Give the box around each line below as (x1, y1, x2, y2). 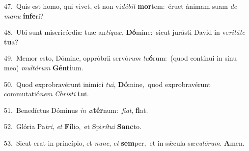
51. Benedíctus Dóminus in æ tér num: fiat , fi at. (4, 105, 148, 115)
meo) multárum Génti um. (4, 62, 83, 72)
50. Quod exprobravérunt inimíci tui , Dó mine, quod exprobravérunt (4, 79, 211, 89)
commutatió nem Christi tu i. (4, 88, 89, 99)
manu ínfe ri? (4, 10, 44, 21)
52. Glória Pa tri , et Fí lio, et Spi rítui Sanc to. (4, 121, 141, 131)
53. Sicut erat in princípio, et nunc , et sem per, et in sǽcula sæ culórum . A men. (4, 137, 245, 148)
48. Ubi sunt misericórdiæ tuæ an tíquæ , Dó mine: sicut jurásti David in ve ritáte (4, 27, 245, 37)
